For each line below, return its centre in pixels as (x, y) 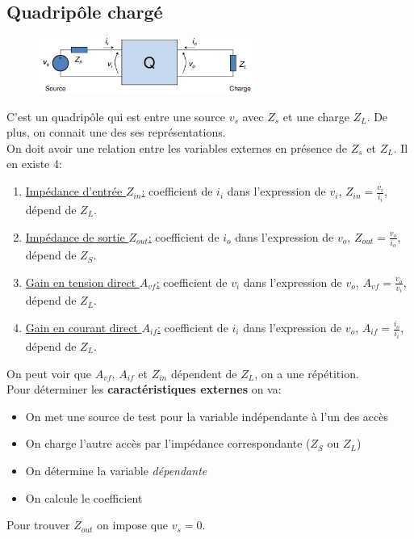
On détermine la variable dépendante (116, 470)
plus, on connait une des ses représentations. (116, 132)
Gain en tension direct (81, 282)
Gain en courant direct (82, 327)
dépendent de (204, 373)
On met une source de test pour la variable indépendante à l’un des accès (207, 416)
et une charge (316, 116)
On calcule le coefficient (84, 497)
